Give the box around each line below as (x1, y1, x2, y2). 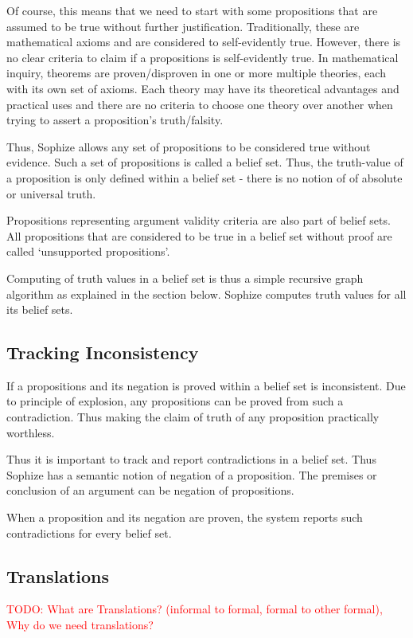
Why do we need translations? (6, 616, 154, 633)
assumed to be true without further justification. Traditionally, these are (6, 18, 360, 34)
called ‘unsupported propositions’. (6, 243, 170, 260)
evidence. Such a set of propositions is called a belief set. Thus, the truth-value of (6, 154, 403, 170)
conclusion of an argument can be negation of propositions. (6, 482, 294, 499)
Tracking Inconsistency (6, 340, 199, 365)
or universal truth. (6, 185, 96, 202)
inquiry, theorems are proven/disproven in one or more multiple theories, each (6, 65, 386, 81)
